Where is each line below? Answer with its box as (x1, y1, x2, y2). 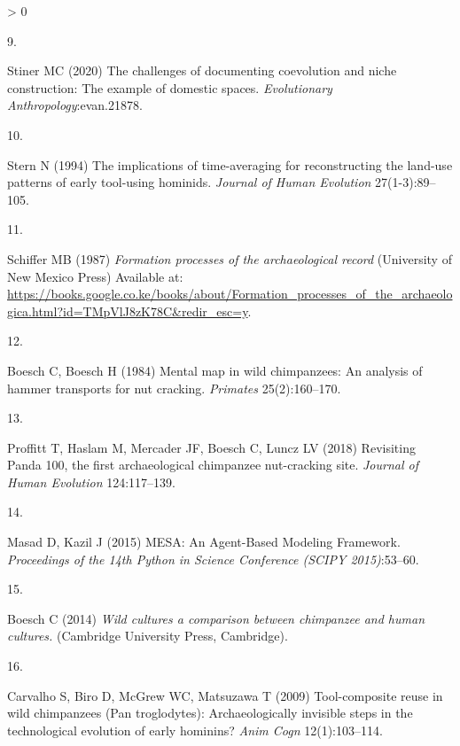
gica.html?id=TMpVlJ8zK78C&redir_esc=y (7, 301, 248, 320)
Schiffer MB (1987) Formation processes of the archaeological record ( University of (7, 249, 452, 268)
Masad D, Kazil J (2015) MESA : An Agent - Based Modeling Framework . (7, 532, 401, 551)
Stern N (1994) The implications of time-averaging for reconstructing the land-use (7, 155, 453, 174)
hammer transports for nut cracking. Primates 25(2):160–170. (7, 378, 341, 397)
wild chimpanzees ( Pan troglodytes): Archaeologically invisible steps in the (7, 703, 413, 722)
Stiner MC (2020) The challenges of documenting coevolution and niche (7, 61, 397, 80)
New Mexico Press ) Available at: (7, 267, 183, 285)
